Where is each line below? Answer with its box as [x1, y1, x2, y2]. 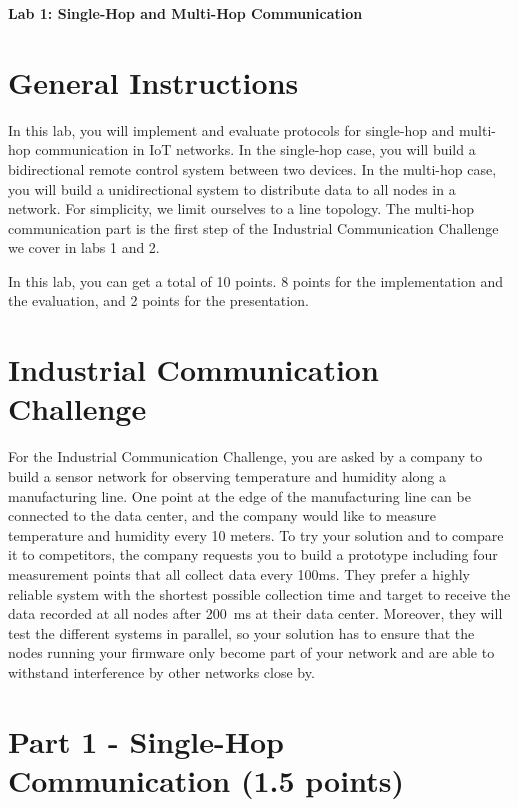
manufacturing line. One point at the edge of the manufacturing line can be [8, 485, 471, 506]
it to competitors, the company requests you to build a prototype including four [8, 544, 498, 565]
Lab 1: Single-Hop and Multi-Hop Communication [8, 3, 363, 23]
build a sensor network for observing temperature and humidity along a [8, 465, 447, 486]
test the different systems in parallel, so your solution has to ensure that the [8, 622, 475, 643]
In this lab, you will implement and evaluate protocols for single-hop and [8, 119, 455, 140]
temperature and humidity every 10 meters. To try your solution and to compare [8, 524, 504, 545]
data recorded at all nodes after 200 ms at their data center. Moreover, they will [8, 603, 503, 624]
